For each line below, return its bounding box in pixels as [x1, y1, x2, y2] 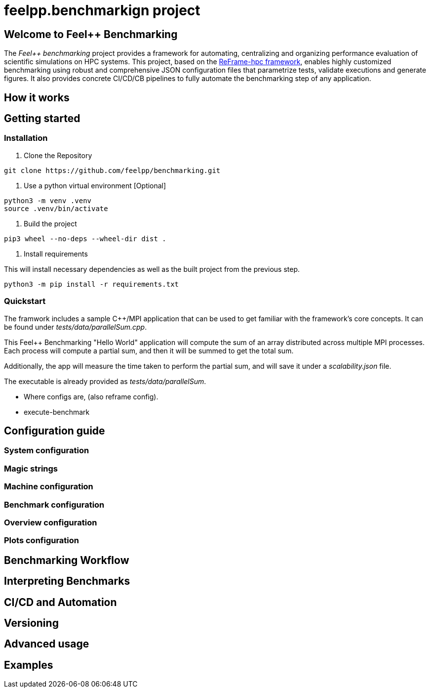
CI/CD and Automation [4, 596, 117, 608]
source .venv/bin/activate [4, 204, 108, 213]
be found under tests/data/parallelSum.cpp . [4, 322, 147, 331]
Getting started [4, 112, 80, 125]
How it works [4, 91, 70, 104]
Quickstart [4, 296, 46, 306]
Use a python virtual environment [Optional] [24, 181, 166, 190]
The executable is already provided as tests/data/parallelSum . [4, 377, 206, 386]
